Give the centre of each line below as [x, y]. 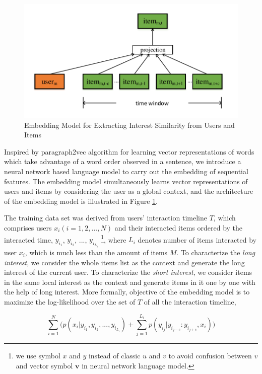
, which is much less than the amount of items [96, 252]
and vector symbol [44, 365]
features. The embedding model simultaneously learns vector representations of [126, 181]
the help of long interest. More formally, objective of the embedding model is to [127, 292]
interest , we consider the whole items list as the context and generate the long [124, 262]
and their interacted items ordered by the [179, 227]
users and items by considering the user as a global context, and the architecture [129, 191]
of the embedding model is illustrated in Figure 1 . [81, 201]
